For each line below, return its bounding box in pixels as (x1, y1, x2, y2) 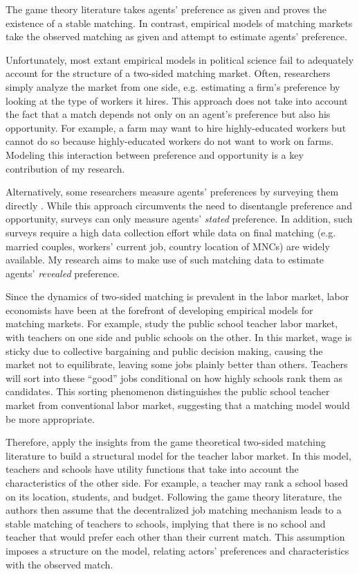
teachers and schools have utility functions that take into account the (6, 462, 299, 476)
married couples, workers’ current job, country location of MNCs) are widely (6, 238, 330, 253)
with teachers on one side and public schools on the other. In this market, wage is (6, 330, 352, 345)
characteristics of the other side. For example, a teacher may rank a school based (6, 476, 349, 489)
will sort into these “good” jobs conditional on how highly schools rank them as (6, 370, 343, 385)
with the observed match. (6, 557, 113, 571)
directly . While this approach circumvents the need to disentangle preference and (6, 198, 352, 212)
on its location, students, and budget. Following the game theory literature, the (6, 489, 342, 503)
